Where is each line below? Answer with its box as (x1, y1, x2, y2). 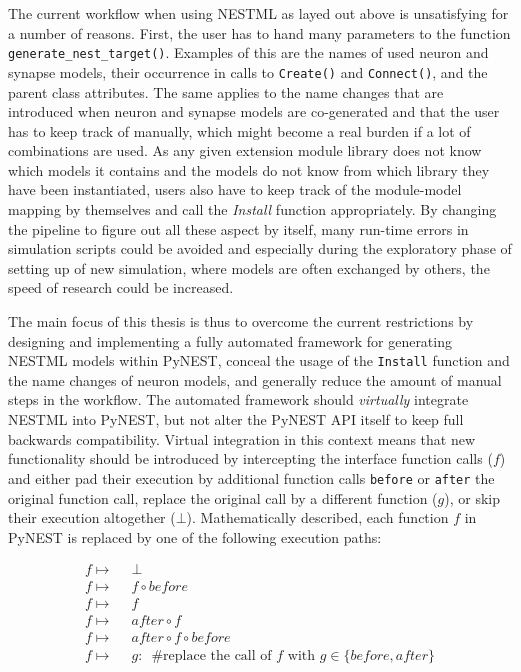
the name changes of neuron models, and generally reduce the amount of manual (8, 369, 502, 390)
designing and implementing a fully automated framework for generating (8, 330, 452, 351)
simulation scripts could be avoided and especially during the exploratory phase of (8, 238, 512, 259)
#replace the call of (151, 649, 272, 664)
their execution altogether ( (8, 507, 176, 528)
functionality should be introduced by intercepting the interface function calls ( (8, 448, 493, 469)
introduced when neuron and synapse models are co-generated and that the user (8, 101, 500, 122)
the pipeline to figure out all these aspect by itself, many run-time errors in (8, 218, 469, 239)
